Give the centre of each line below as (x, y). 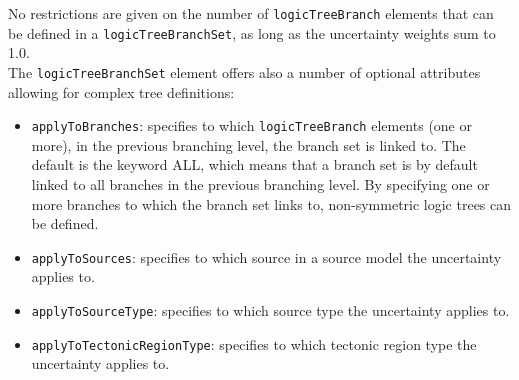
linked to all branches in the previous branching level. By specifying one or (260, 184)
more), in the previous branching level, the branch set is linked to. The (248, 144)
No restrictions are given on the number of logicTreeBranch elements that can (251, 13)
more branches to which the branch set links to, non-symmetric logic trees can (271, 203)
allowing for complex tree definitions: (121, 91)
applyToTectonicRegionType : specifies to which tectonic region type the (254, 343)
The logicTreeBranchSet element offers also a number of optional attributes (244, 71)
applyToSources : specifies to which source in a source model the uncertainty (266, 256)
